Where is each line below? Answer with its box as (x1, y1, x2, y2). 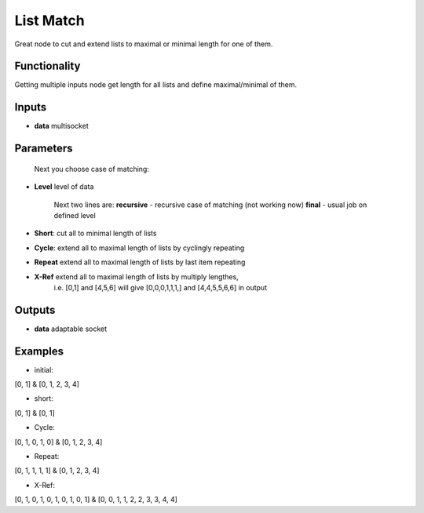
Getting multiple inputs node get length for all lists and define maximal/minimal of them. (14, 80, 298, 89)
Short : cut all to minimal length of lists (34, 228, 157, 238)
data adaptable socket (34, 324, 108, 333)
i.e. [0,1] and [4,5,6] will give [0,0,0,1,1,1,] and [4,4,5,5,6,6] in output (53, 282, 267, 292)
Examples (14, 344, 64, 358)
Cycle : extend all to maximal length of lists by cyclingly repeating (34, 243, 245, 253)
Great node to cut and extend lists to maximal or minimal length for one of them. (14, 39, 273, 49)
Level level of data (34, 182, 94, 191)
